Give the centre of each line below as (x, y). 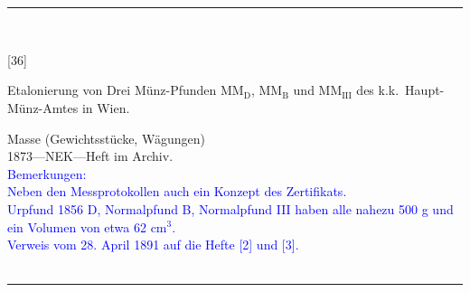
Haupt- (425, 90)
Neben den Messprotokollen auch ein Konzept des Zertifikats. (177, 191)
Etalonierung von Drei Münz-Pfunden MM (126, 90)
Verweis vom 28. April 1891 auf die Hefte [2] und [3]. (153, 245)
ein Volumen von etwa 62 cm (87, 226)
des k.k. (378, 90)
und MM (318, 90)
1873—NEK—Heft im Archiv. (90, 156)
